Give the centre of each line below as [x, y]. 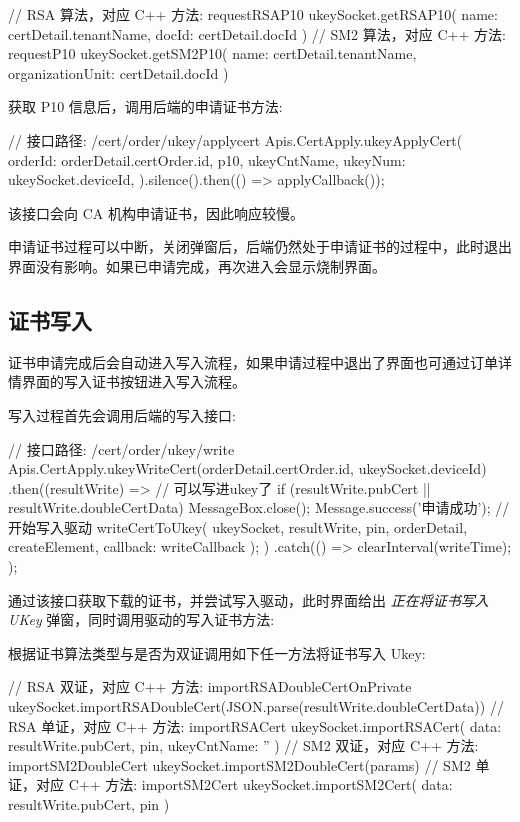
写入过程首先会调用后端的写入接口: [122, 414]
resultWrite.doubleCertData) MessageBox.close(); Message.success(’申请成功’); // [259, 507]
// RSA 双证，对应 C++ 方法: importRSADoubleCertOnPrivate [210, 686]
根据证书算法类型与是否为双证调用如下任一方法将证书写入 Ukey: [217, 652]
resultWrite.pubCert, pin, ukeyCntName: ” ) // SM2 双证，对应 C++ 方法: [243, 745]
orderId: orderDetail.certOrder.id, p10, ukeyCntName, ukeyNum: [207, 159]
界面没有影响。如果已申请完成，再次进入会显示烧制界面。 [197, 265]
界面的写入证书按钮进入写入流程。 [133, 381]
